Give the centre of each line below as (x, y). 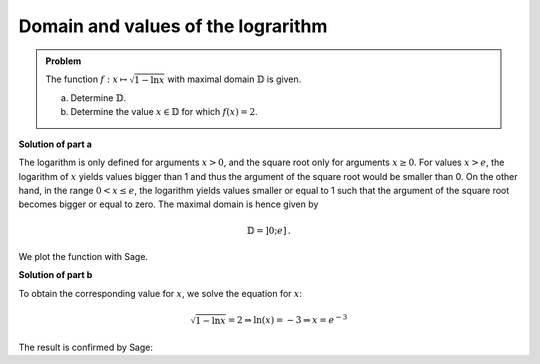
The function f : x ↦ (86, 79)
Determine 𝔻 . (98, 98)
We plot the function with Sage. (83, 256)
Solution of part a (55, 144)
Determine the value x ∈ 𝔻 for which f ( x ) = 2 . (164, 112)
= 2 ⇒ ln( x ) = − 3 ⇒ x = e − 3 (287, 319)
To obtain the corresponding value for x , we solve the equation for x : (160, 293)
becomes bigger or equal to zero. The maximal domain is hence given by (168, 204)
